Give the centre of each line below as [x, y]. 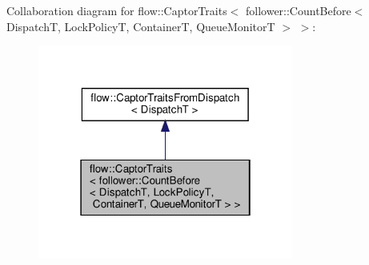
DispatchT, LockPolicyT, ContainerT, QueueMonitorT [141, 26]
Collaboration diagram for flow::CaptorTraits [117, 10]
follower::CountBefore [298, 10]
